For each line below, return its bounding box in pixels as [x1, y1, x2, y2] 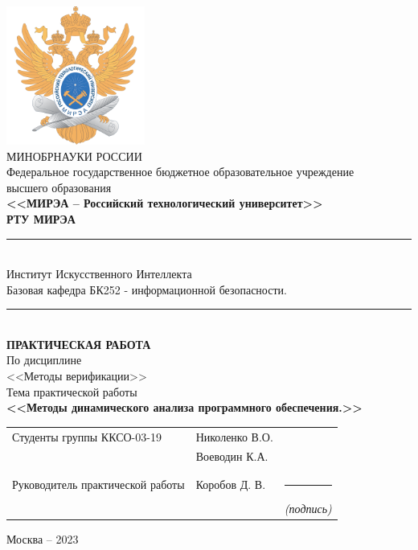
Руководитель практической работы [12, 476, 185, 493]
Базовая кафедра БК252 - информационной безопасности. [6, 281, 287, 298]
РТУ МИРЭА [6, 210, 76, 227]
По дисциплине [6, 351, 82, 368]
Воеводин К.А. [195, 448, 268, 465]
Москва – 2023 [6, 530, 79, 547]
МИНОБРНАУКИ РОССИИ [6, 147, 142, 164]
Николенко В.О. [195, 428, 273, 445]
